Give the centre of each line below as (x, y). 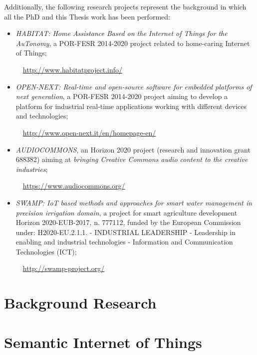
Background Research (80, 303)
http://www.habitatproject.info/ (73, 69)
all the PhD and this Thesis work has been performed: (87, 16)
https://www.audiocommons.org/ (74, 186)
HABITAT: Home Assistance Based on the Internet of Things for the (122, 33)
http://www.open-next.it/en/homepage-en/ (89, 132)
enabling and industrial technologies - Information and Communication (124, 242)
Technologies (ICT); (46, 251)
